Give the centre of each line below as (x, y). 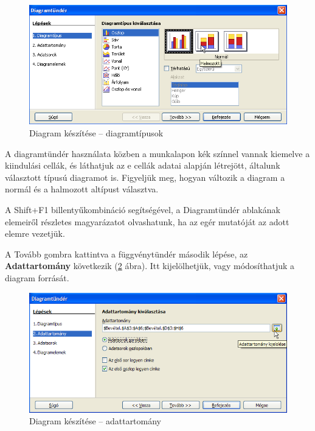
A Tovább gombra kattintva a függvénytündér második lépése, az (126, 254)
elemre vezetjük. (35, 233)
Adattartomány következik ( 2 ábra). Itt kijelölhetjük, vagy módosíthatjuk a (150, 266)
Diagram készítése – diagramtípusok (96, 133)
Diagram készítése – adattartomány (95, 421)
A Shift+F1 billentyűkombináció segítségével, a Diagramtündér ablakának (143, 210)
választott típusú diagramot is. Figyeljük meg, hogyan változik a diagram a (145, 177)
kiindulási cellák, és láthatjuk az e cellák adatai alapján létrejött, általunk (143, 165)
